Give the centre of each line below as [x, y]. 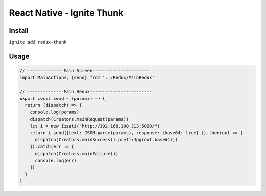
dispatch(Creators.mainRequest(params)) [79, 119]
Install [19, 30]
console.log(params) [55, 112]
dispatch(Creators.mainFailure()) [77, 153]
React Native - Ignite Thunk [66, 13]
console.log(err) [56, 161]
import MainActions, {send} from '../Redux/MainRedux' [87, 78]
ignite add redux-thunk [38, 42]
